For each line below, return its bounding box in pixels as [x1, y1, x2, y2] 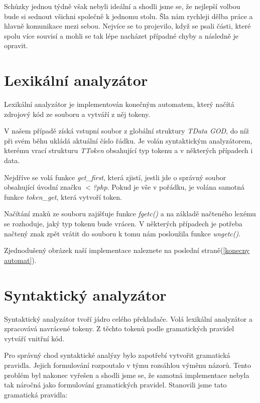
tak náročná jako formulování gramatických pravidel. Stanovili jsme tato [4, 379, 227, 390]
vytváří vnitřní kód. [4, 333, 65, 343]
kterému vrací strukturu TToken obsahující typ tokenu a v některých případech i [4, 145, 253, 156]
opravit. [4, 40, 28, 51]
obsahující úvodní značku [4, 182, 81, 192]
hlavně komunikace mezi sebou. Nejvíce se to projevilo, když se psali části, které [4, 21, 251, 31]
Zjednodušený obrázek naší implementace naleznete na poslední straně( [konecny [4, 245, 250, 255]
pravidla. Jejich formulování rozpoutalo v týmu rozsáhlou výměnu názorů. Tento [4, 359, 251, 370]
